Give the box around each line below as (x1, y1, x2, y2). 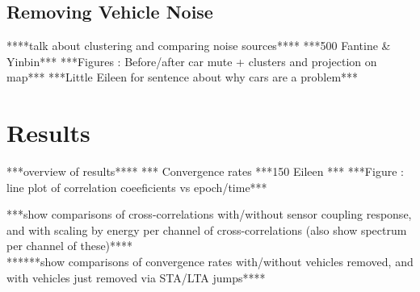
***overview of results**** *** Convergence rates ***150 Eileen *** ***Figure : (6, 163, 404, 180)
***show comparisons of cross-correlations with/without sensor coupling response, (6, 206, 412, 223)
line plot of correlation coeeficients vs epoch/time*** (6, 178, 267, 195)
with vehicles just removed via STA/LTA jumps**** (6, 269, 266, 286)
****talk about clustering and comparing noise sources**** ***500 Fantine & (6, 37, 391, 54)
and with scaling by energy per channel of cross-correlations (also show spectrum (6, 221, 407, 238)
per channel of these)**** (6, 237, 133, 254)
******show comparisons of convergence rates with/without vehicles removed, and (6, 253, 414, 270)
